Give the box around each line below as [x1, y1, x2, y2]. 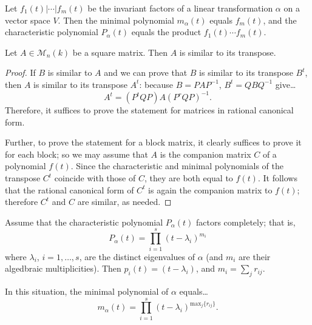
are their [239, 250, 271, 263]
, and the [263, 13, 297, 26]
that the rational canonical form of [5, 183, 134, 196]
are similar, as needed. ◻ [77, 195, 172, 208]
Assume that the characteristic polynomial [5, 215, 163, 228]
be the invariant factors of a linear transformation [87, 2, 273, 14]
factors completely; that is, [196, 215, 296, 228]
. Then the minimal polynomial [58, 13, 174, 26]
